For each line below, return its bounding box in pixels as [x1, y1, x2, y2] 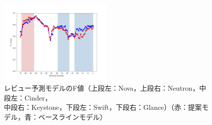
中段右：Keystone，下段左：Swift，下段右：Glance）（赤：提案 [4, 102, 202, 112]
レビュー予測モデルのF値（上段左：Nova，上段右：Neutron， [4, 83, 200, 93]
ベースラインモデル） [38, 111, 107, 122]
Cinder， [24, 92, 52, 102]
